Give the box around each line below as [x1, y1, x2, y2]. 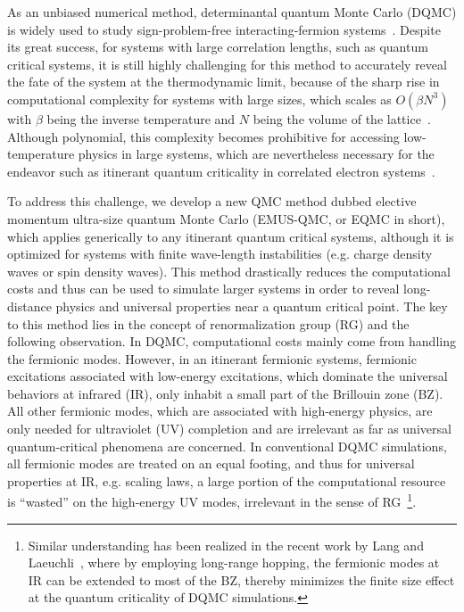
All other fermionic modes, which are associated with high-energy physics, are [7, 401, 433, 420]
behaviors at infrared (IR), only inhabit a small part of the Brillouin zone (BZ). [7, 384, 443, 402]
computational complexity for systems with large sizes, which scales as [7, 89, 392, 108]
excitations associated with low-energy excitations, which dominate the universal [7, 367, 448, 385]
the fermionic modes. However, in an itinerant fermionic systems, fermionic [7, 349, 417, 368]
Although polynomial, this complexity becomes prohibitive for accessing [7, 127, 400, 145]
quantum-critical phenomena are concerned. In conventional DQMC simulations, [7, 436, 447, 455]
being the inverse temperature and [46, 109, 236, 128]
